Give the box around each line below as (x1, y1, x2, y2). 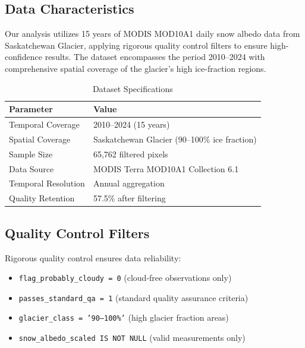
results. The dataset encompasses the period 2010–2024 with (45, 50, 265, 63)
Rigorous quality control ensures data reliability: (5, 251, 181, 264)
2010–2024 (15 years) (93, 118, 170, 131)
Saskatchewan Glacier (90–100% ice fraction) (93, 132, 257, 145)
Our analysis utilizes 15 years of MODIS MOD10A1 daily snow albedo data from (5, 27, 300, 40)
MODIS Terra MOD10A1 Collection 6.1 (93, 162, 239, 175)
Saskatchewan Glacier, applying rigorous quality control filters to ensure (5, 39, 268, 51)
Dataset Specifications (92, 82, 173, 94)
